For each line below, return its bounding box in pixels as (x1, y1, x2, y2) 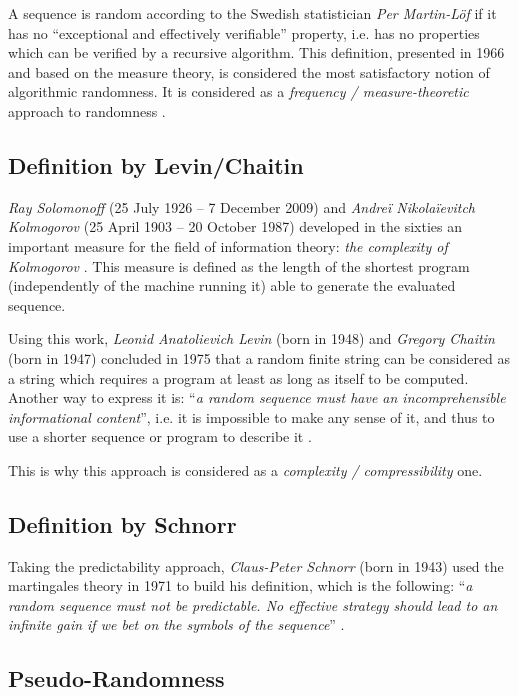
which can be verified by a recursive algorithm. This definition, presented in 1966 (8, 42, 505, 63)
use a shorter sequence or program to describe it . (8, 426, 312, 447)
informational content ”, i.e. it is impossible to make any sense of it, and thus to (8, 406, 495, 427)
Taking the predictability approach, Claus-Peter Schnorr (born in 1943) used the (8, 555, 504, 576)
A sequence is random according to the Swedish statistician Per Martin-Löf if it (8, 3, 497, 23)
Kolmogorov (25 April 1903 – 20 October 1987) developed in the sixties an (8, 216, 462, 237)
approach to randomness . (8, 100, 166, 121)
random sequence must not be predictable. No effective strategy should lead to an (8, 594, 498, 615)
